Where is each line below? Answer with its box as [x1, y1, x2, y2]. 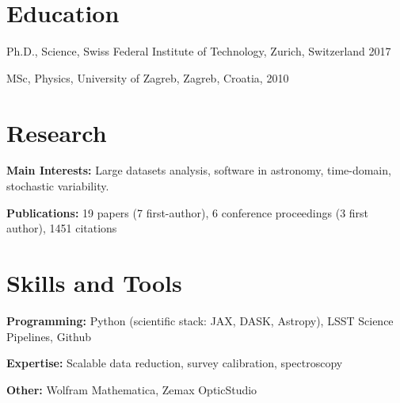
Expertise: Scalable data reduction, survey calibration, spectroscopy [6, 355, 343, 371]
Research [6, 116, 107, 148]
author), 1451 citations [6, 220, 117, 236]
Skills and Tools [6, 267, 182, 298]
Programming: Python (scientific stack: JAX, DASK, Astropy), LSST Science [6, 312, 394, 328]
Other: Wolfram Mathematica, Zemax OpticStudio [6, 381, 257, 397]
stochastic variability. [6, 178, 109, 194]
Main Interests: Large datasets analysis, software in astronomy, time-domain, [6, 162, 391, 178]
